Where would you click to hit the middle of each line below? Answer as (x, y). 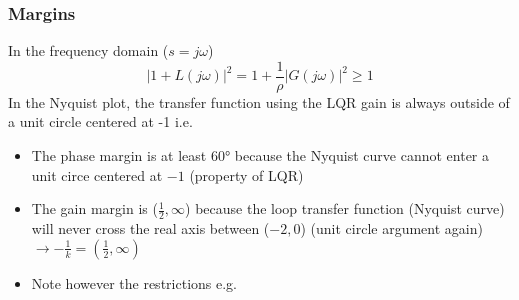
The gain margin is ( (94, 208)
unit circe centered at (97, 174)
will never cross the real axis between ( (150, 228)
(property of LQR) (246, 174)
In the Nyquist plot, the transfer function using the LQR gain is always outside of (259, 101)
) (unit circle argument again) (391, 228)
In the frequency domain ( (88, 50)
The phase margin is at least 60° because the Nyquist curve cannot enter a (260, 155)
